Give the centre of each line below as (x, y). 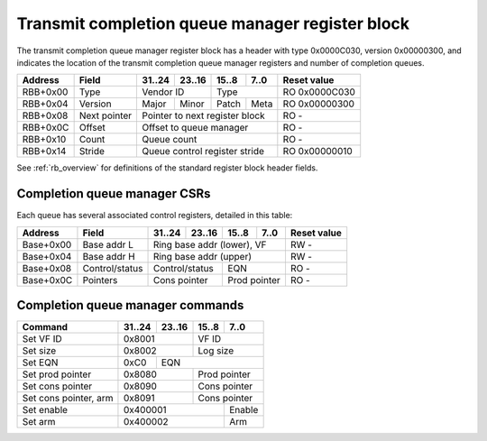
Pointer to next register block (203, 115)
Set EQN (40, 363)
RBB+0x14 (44, 152)
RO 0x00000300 (319, 104)
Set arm (39, 422)
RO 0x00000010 (318, 152)
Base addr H (109, 256)
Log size (216, 351)
